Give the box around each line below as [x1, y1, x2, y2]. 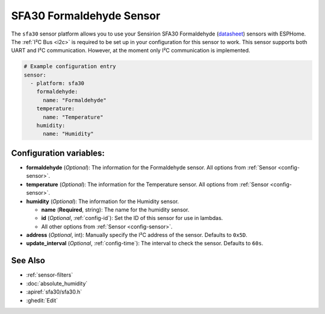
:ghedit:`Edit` [26, 297, 58, 304]
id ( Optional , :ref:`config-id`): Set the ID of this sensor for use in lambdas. [41, 215, 223, 222]
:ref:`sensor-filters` [26, 271, 73, 278]
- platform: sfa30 [30, 80, 84, 87]
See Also [11, 256, 45, 266]
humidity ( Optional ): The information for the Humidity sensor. [26, 198, 179, 205]
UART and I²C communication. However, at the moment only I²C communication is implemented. [11, 47, 250, 54]
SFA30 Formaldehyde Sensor [11, 9, 161, 22]
